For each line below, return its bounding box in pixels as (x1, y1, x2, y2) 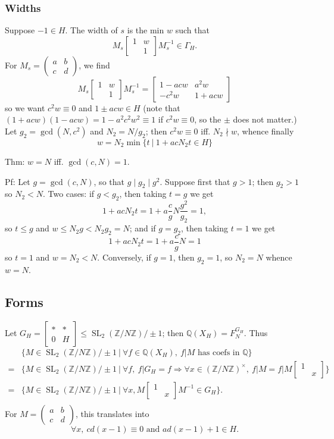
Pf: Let (5, 175, 30, 187)
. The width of (65, 24, 118, 36)
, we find (79, 58, 110, 71)
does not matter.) (233, 113, 297, 126)
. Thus (244, 326, 268, 338)
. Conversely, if (97, 250, 151, 263)
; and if (129, 222, 156, 234)
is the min (127, 24, 164, 36)
